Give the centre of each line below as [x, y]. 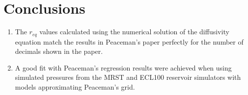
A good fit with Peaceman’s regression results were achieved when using [123, 67]
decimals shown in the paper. [59, 51]
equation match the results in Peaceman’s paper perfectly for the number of [129, 41]
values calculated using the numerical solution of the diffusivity [134, 32]
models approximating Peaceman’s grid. [75, 86]
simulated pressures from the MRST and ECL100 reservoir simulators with [128, 77]
